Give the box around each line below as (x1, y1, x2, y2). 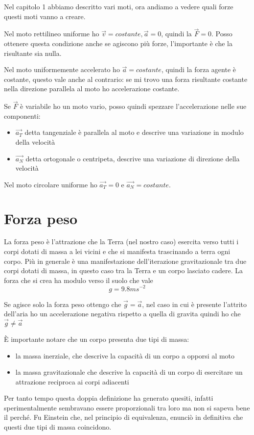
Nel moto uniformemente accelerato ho (4, 64, 120, 75)
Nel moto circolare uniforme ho (4, 179, 97, 189)
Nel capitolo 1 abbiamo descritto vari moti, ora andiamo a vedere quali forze (4, 1, 233, 11)
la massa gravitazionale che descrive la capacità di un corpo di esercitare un (15, 367, 243, 377)
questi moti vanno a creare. (4, 11, 86, 21)
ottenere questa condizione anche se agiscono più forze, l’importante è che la (4, 38, 232, 48)
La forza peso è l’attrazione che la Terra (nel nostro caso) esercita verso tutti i (4, 236, 239, 247)
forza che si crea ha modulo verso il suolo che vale (4, 275, 153, 285)
